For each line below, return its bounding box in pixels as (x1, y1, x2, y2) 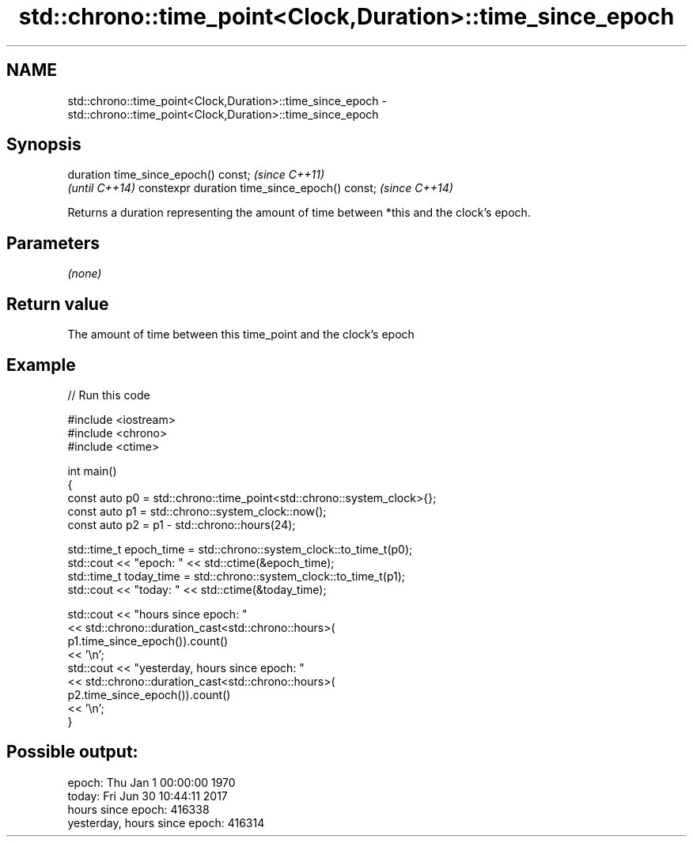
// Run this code (67, 387, 150, 402)
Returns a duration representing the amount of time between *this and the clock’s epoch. (67, 206, 531, 220)
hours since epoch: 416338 (67, 802, 210, 816)
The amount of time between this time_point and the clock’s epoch (67, 327, 415, 342)
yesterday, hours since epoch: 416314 (67, 815, 265, 830)
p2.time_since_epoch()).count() (67, 687, 231, 701)
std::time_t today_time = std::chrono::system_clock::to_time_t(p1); (67, 569, 406, 583)
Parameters (6, 232, 100, 253)
